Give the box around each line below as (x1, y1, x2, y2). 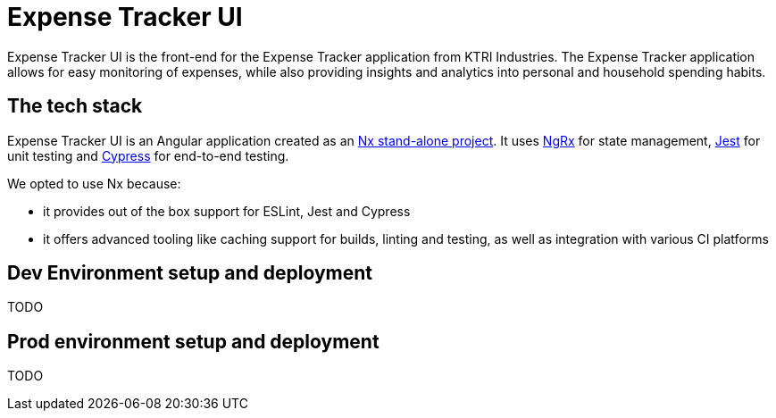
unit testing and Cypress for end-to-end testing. (7, 147, 289, 163)
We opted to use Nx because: (7, 175, 181, 191)
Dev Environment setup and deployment (7, 262, 372, 285)
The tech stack (7, 95, 143, 118)
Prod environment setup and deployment (7, 330, 380, 353)
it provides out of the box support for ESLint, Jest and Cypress (43, 203, 411, 219)
